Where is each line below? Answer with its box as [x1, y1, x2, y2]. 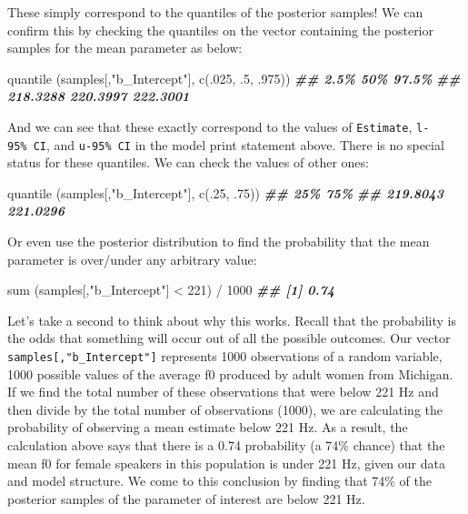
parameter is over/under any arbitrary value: [7, 249, 257, 268]
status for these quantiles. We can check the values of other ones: [7, 153, 369, 172]
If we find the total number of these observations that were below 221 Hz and [7, 382, 439, 401]
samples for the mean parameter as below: [7, 38, 243, 57]
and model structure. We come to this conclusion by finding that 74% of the [7, 471, 432, 490]
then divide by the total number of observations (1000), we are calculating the [7, 399, 443, 418]
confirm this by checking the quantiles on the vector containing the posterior [7, 20, 433, 39]
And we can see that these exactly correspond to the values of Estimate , [7, 116, 413, 136]
